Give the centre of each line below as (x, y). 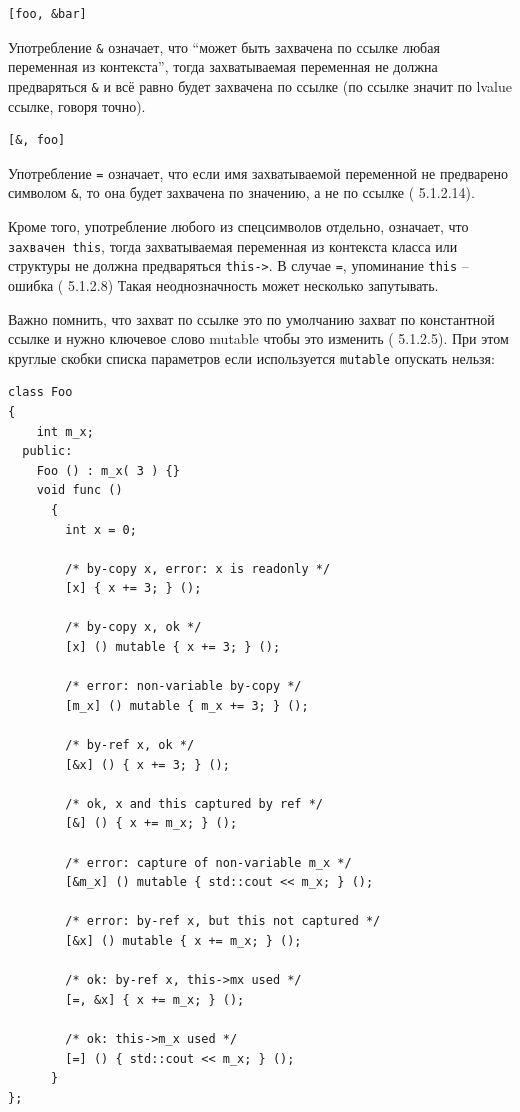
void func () (79, 490)
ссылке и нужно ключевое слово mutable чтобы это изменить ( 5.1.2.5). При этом (258, 338)
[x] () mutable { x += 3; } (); (173, 647)
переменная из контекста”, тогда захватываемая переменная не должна (223, 66)
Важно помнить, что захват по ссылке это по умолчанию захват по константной (251, 318)
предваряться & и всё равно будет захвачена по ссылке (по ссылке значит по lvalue (260, 85)
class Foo (40, 392)
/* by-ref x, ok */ (130, 745)
